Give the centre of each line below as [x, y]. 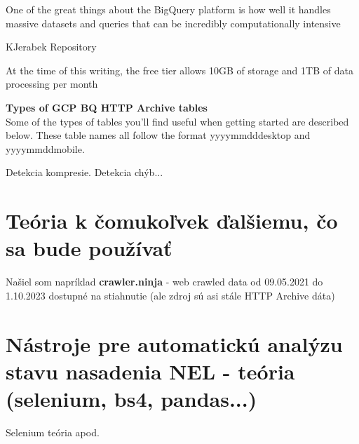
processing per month [52, 84]
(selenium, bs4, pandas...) [131, 398]
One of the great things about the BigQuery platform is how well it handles [168, 9]
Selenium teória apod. [53, 432]
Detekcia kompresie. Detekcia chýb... [84, 172]
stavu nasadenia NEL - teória [150, 371]
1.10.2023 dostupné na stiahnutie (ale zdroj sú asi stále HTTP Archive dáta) [170, 295]
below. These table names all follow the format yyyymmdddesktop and [158, 135]
